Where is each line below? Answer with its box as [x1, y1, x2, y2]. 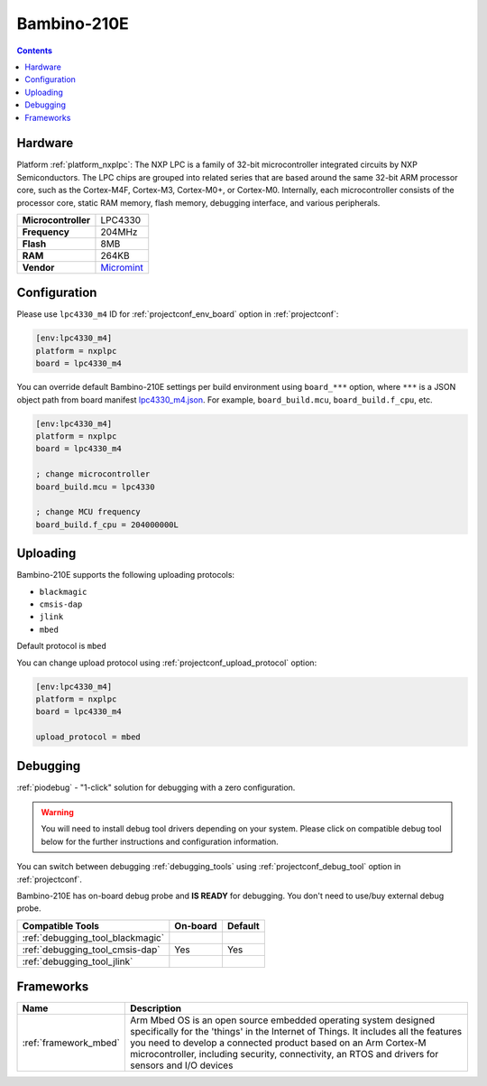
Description [129, 1002, 182, 1015]
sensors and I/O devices [129, 1059, 234, 1072]
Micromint [100, 261, 143, 274]
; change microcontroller [35, 469, 151, 479]
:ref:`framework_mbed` [22, 1036, 121, 1049]
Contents [16, 45, 53, 56]
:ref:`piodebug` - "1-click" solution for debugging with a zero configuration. [16, 782, 296, 793]
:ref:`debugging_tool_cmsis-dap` [22, 943, 161, 956]
